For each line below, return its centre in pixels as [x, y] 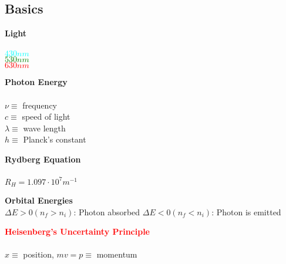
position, [38, 254]
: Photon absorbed [107, 211]
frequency [40, 105]
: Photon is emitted [246, 211]
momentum [117, 254]
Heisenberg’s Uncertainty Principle [78, 231]
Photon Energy [36, 82]
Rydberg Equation [43, 159]
